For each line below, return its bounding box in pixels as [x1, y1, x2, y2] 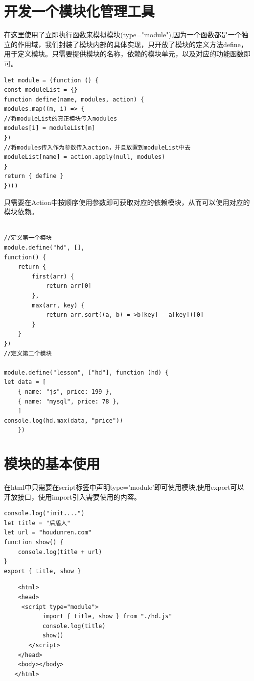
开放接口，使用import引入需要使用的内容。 [4, 491, 141, 502]
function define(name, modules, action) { [4, 96, 144, 103]
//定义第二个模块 [4, 350, 52, 357]
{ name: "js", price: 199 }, [18, 388, 113, 395]
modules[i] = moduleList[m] [4, 125, 95, 132]
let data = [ [4, 378, 46, 386]
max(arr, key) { [32, 302, 85, 309]
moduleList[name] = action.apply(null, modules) [4, 153, 165, 161]
